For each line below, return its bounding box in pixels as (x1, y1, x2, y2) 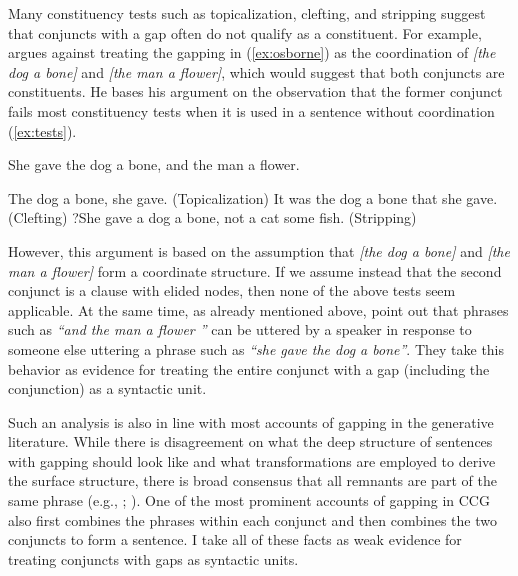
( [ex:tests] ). (8, 120, 77, 141)
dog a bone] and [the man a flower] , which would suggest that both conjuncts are (8, 61, 505, 82)
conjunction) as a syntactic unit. (8, 378, 207, 399)
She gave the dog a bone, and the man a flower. (8, 154, 300, 175)
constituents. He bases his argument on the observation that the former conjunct (8, 81, 503, 102)
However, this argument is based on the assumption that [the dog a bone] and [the (8, 240, 510, 261)
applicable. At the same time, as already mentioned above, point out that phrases (8, 299, 509, 320)
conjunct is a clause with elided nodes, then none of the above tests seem (8, 280, 456, 301)
